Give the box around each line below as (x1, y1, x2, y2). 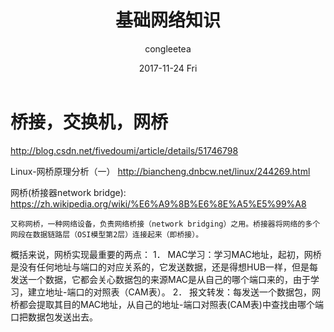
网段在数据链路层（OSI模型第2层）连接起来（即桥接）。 (10, 229, 204, 240)
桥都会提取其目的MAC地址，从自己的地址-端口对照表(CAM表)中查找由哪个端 (10, 298, 324, 310)
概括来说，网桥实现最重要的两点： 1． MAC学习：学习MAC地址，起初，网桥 (10, 248, 322, 260)
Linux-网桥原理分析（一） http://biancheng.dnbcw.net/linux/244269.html (10, 165, 311, 177)
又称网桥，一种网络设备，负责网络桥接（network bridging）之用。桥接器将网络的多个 (10, 219, 321, 229)
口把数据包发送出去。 (10, 311, 98, 323)
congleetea (144, 42, 192, 55)
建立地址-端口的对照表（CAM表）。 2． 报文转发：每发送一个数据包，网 (27, 286, 322, 298)
